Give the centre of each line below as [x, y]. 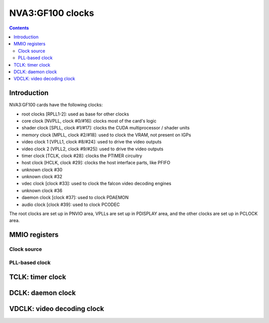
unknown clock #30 [42, 170]
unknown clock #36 [42, 190]
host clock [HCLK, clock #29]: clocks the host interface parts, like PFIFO [96, 163]
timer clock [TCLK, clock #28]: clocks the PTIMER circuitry [82, 156]
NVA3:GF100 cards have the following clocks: [56, 105]
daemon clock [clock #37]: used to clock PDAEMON [75, 198]
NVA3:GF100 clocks [52, 13]
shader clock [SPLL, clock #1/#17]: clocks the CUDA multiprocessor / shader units [106, 128]
